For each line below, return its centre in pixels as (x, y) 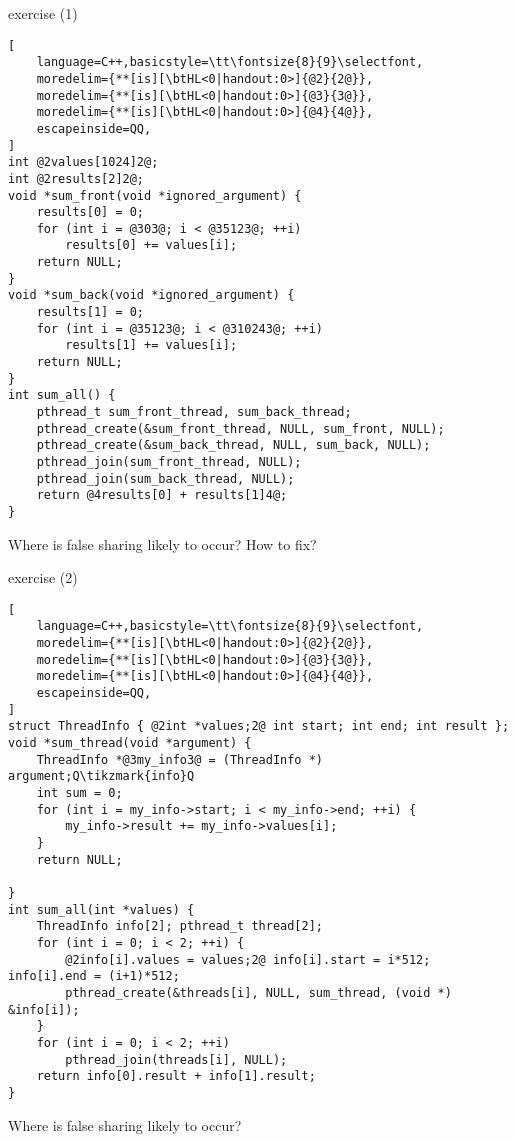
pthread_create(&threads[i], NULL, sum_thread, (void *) (258, 992)
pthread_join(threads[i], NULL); (176, 1059)
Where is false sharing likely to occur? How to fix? (162, 543)
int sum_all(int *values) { (101, 909)
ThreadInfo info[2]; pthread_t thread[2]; (179, 926)
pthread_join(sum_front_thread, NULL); (169, 462)
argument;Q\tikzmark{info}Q (101, 776)
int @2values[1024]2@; (83, 162)
